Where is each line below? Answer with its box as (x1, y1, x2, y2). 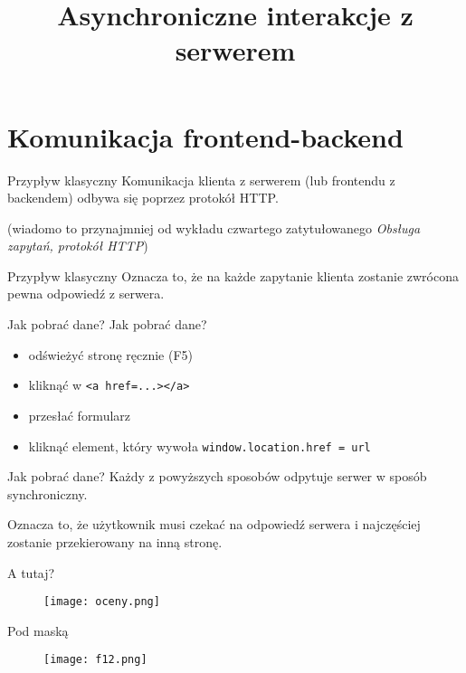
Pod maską (7, 621, 69, 640)
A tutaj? (7, 563, 55, 582)
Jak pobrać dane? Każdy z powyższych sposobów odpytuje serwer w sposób (7, 467, 427, 486)
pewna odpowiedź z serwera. (7, 284, 165, 303)
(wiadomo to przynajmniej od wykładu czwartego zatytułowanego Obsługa (7, 218, 421, 237)
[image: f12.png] (43, 653, 147, 667)
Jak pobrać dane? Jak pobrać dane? (7, 315, 207, 334)
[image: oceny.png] (43, 595, 160, 609)
